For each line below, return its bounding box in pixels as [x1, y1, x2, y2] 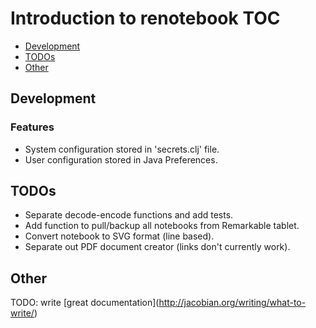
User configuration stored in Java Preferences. [24, 153, 218, 166]
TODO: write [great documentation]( [10, 297, 160, 309]
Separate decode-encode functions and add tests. [24, 209, 234, 221]
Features [10, 120, 55, 134]
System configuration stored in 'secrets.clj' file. [24, 143, 220, 155]
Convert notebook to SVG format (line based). [24, 230, 215, 242]
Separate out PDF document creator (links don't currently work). [24, 241, 291, 253]
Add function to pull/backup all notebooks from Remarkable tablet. [24, 220, 300, 232]
